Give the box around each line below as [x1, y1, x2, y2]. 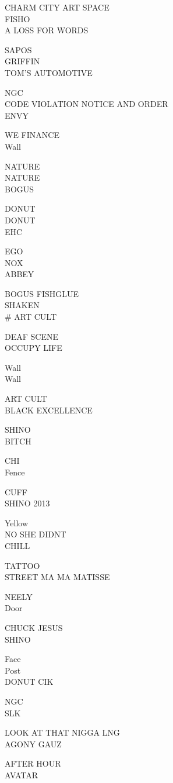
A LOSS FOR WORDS [5, 24, 89, 36]
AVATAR [5, 768, 38, 781]
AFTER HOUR [5, 757, 61, 770]
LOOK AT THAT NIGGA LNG [5, 726, 120, 739]
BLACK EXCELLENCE [5, 403, 93, 416]
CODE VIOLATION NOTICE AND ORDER [5, 98, 168, 110]
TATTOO [5, 559, 40, 571]
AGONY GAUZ [5, 737, 62, 750]
